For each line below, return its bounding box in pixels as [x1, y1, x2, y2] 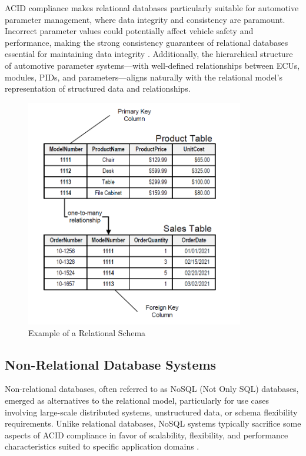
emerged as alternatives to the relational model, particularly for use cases [5, 394, 269, 406]
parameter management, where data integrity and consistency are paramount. [5, 13, 285, 25]
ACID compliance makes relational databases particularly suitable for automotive [5, 2, 299, 14]
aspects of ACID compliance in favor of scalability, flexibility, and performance [5, 428, 288, 441]
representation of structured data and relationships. [5, 82, 191, 95]
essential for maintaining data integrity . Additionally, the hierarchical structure [5, 48, 293, 60]
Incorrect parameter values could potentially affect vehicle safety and [5, 25, 254, 37]
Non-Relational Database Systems [5, 355, 217, 373]
